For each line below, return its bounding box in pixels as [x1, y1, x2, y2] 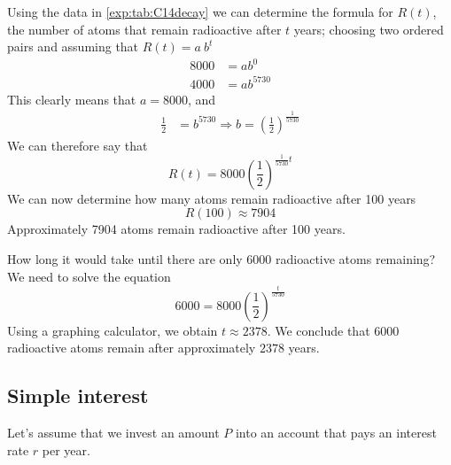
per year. [42, 440, 90, 459]
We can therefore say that [7, 136, 148, 154]
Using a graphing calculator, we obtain [7, 321, 218, 339]
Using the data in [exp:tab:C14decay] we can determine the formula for [7, 3, 393, 20]
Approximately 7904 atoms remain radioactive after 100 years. [7, 220, 346, 238]
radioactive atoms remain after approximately [7, 338, 256, 357]
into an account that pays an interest [235, 422, 437, 441]
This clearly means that [7, 89, 136, 108]
